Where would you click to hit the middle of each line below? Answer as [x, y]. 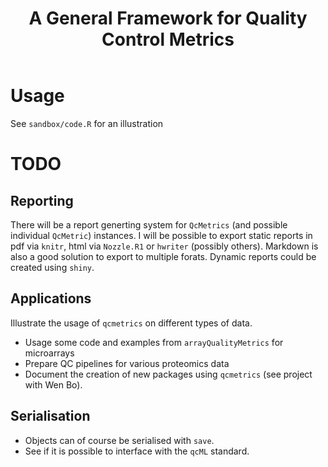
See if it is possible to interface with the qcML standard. [137, 451]
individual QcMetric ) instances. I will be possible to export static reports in [161, 235]
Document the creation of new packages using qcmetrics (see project [168, 374]
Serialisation [50, 416]
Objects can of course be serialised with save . [119, 440]
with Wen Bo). [53, 384]
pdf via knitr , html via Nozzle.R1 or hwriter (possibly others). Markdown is [164, 246]
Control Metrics [168, 39]
